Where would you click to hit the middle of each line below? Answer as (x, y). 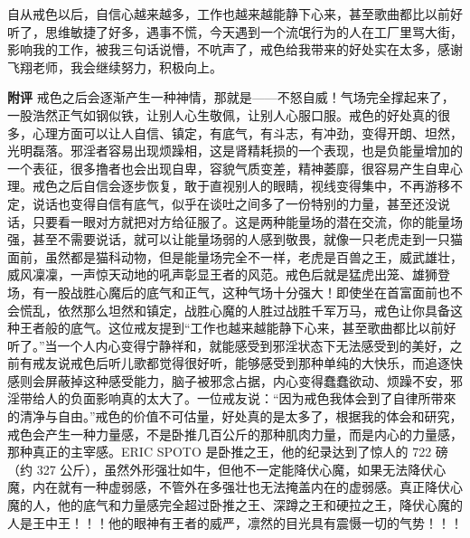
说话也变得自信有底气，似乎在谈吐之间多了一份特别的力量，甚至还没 (235, 203)
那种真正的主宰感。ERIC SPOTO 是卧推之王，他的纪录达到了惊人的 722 (220, 452)
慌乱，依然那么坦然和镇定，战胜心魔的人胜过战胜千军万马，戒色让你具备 (235, 310)
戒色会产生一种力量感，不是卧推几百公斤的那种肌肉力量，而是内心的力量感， (235, 434)
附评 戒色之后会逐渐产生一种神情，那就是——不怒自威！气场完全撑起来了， (231, 97)
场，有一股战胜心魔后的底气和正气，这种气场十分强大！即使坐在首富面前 (222, 292)
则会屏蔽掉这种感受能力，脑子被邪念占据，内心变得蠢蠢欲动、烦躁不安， (235, 380)
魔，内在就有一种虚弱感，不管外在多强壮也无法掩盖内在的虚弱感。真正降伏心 (235, 487)
